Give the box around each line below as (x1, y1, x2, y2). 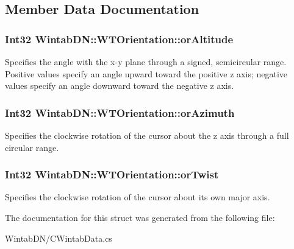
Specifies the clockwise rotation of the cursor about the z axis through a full (5, 129, 289, 141)
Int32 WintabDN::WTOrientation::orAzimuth (5, 105, 235, 120)
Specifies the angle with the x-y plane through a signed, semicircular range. (5, 55, 287, 68)
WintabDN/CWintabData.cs (5, 231, 112, 244)
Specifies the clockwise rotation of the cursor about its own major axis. (5, 191, 270, 203)
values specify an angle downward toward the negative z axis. (5, 79, 234, 92)
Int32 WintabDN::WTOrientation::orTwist (5, 167, 219, 182)
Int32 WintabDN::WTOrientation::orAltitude (5, 31, 234, 46)
